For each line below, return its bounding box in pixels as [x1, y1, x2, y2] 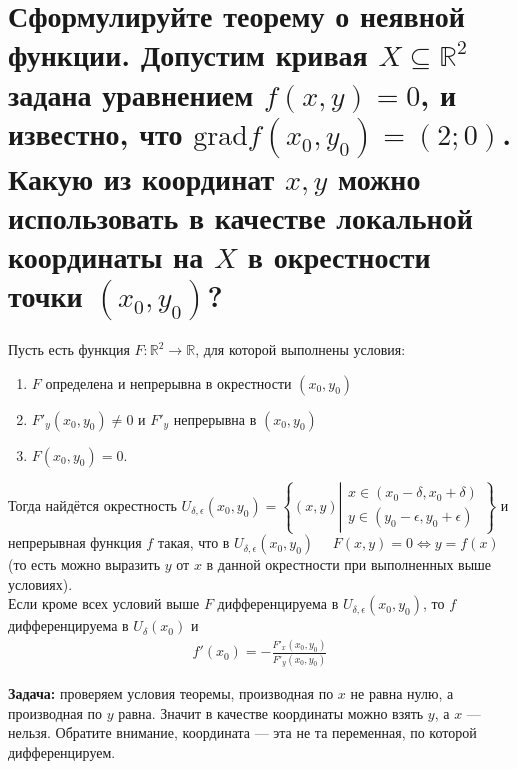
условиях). [8, 573, 73, 594]
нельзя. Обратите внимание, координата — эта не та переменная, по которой [8, 722, 477, 743]
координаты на [8, 236, 204, 277]
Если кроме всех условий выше [8, 593, 200, 614]
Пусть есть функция [8, 339, 130, 360]
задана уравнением [8, 73, 254, 114]
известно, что [8, 112, 183, 153]
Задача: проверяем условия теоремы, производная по [8, 682, 334, 703]
